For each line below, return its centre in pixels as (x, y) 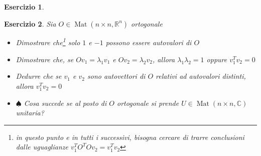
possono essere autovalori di (149, 42)
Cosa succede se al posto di (65, 103)
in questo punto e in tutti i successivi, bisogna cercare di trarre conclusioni (130, 137)
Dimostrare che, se (45, 59)
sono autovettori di (116, 76)
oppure (217, 59)
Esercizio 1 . (24, 7)
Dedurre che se (39, 76)
